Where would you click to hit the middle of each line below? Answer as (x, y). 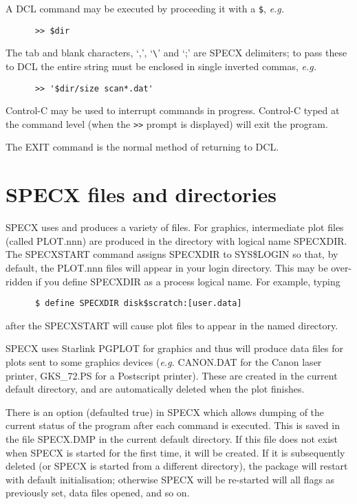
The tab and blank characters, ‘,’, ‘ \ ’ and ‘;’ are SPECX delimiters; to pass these (176, 53)
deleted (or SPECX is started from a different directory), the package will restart (177, 466)
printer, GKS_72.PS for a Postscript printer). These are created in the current (172, 375)
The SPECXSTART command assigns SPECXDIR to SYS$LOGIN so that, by (172, 254)
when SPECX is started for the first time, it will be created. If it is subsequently (175, 452)
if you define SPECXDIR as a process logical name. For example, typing (188, 281)
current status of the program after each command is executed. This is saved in (173, 425)
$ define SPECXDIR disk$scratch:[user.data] (138, 304)
